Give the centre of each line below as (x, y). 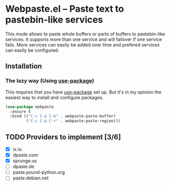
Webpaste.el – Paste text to (65, 9)
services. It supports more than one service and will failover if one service (84, 39)
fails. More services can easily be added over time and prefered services (83, 44)
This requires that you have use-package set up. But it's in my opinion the (83, 92)
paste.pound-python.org (39, 172)
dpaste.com (25, 155)
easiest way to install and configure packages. (54, 97)
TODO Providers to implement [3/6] (63, 137)
